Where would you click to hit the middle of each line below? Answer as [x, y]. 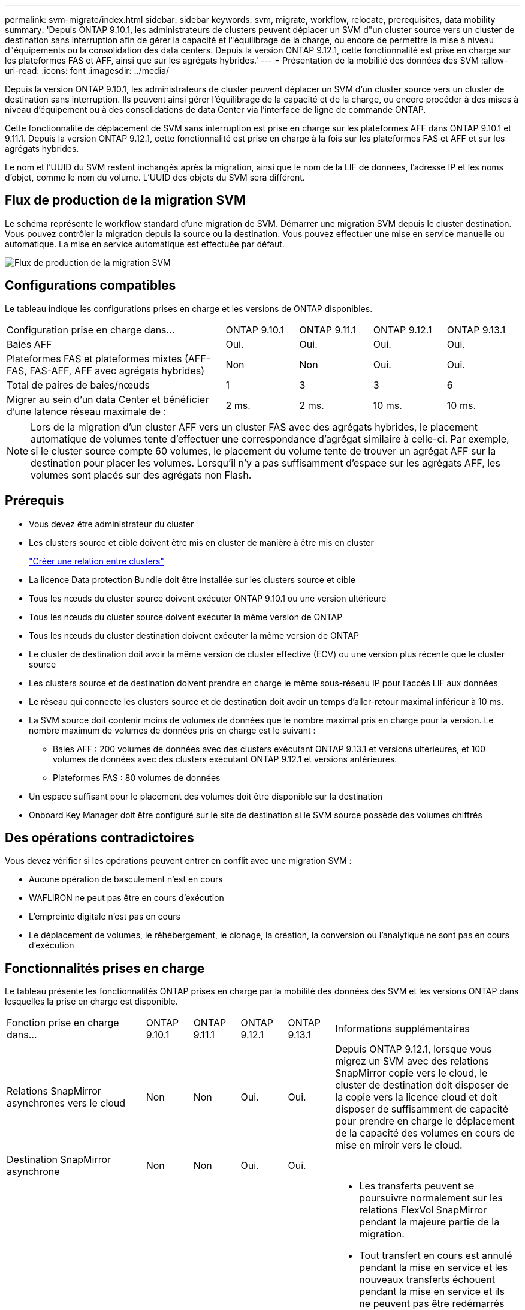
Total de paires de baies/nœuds [78, 385]
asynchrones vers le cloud [66, 1103]
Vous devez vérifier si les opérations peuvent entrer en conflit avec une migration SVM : [178, 861]
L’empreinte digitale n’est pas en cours [105, 917]
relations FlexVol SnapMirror [423, 1210]
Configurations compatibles [90, 286]
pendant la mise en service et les [434, 1268]
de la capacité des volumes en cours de [425, 1133]
